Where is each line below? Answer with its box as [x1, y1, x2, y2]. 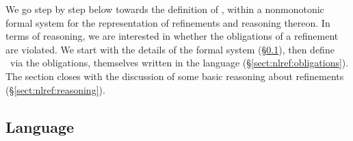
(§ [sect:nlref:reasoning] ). [5, 82, 105, 97]
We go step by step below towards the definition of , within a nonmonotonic [5, 2, 324, 16]
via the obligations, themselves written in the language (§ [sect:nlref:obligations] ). [10, 55, 349, 70]
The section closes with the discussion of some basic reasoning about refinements [5, 68, 344, 83]
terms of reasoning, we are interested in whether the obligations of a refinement [5, 29, 339, 43]
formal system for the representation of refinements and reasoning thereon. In [5, 15, 330, 29]
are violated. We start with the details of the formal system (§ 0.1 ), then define [5, 42, 335, 56]
